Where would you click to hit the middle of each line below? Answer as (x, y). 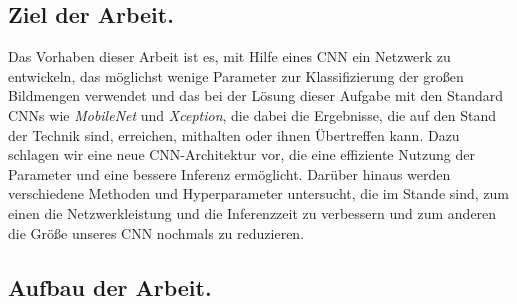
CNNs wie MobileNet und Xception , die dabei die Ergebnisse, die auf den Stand (252, 114)
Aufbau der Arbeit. (110, 286)
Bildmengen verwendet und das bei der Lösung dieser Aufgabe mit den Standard (256, 95)
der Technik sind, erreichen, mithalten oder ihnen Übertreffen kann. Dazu (234, 134)
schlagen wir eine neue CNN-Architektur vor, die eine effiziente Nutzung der (241, 154)
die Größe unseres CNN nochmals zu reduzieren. (156, 232)
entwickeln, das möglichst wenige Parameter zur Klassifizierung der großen (236, 75)
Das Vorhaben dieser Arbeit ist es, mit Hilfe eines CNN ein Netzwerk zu (229, 56)
